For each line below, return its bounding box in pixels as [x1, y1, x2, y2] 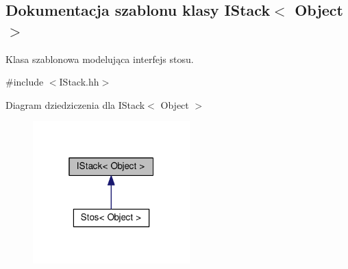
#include [5, 75, 44, 89]
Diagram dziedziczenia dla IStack [5, 97, 145, 112]
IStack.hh [59, 75, 99, 89]
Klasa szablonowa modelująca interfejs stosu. [5, 51, 194, 66]
